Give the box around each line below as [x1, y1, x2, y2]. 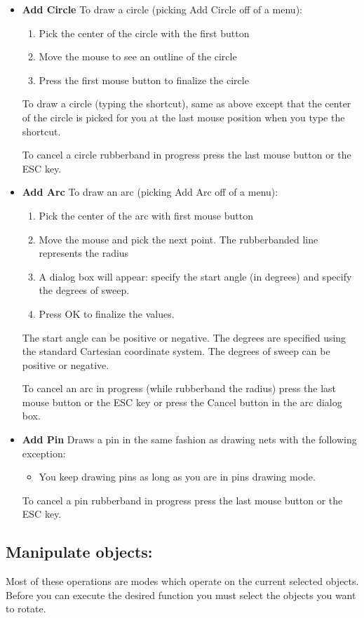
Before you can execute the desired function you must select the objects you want [6, 587, 356, 602]
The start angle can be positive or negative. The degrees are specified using [22, 330, 346, 344]
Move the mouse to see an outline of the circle [39, 49, 237, 64]
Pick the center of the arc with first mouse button [39, 208, 253, 222]
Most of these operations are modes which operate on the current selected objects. [6, 574, 359, 589]
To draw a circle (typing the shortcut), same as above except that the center [22, 96, 351, 111]
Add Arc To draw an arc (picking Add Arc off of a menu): [22, 184, 278, 199]
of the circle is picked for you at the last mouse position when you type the [22, 109, 345, 124]
